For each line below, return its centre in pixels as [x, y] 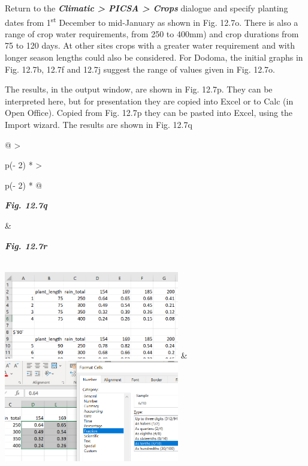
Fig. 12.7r [26, 245]
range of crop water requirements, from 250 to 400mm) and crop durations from [152, 33]
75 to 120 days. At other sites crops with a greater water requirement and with [150, 45]
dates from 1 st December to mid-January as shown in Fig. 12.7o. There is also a [152, 21]
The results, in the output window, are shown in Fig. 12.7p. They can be [139, 89]
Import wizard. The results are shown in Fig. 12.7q [99, 124]
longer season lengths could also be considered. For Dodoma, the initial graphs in [154, 57]
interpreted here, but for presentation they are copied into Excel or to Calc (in [149, 101]
